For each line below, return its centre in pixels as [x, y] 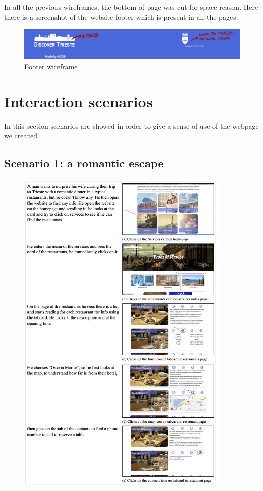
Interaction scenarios [79, 101]
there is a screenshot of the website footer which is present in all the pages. [121, 17]
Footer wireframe [51, 66]
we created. [22, 136]
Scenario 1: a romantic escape [84, 163]
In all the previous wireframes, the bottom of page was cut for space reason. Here [131, 7]
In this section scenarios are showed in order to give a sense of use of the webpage [131, 125]
